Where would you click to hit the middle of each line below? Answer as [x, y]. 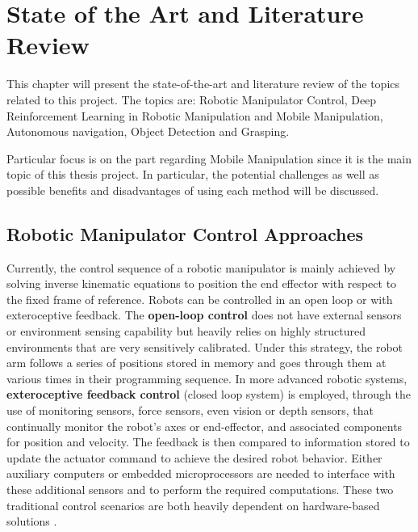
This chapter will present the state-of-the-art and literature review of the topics [203, 84]
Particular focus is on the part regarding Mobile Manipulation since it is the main [209, 158]
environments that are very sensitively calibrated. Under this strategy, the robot [205, 346]
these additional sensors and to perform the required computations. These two [200, 489]
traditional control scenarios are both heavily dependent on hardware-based [193, 505]
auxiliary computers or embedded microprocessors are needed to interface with [201, 473]
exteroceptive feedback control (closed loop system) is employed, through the [209, 394]
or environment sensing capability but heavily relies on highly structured [186, 331]
